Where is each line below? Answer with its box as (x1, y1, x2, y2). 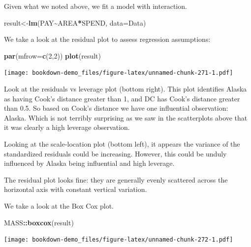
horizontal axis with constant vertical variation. (4, 184, 147, 194)
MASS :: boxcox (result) (4, 217, 74, 227)
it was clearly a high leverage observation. (4, 122, 130, 132)
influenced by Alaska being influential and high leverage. (4, 158, 175, 168)
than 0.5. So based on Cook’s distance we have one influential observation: (4, 103, 228, 113)
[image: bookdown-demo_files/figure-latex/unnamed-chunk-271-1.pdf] (4, 69, 233, 77)
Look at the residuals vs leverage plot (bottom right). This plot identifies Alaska (4, 84, 247, 94)
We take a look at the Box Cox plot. (4, 200, 114, 211)
